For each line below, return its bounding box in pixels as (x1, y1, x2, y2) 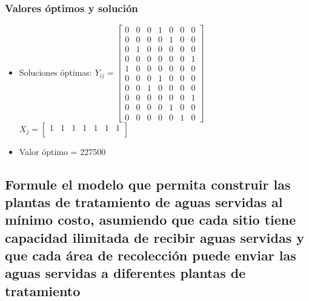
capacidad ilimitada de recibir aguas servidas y (5, 228, 305, 246)
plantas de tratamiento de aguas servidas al (5, 192, 283, 211)
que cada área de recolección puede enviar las (5, 246, 296, 265)
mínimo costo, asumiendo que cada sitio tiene (5, 210, 296, 229)
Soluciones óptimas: (19, 65, 92, 78)
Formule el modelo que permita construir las (5, 174, 291, 193)
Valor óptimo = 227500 (19, 145, 106, 157)
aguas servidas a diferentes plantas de (5, 263, 246, 282)
